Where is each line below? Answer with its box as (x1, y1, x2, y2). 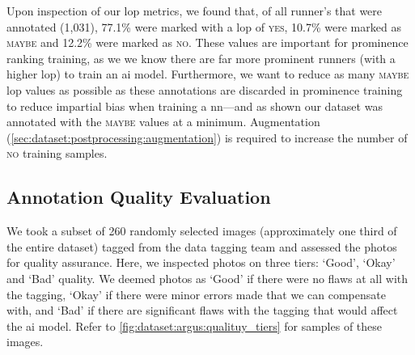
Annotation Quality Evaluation (6, 184, 271, 209)
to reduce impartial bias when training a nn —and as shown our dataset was (6, 97, 383, 114)
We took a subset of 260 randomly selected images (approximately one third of (6, 222, 397, 239)
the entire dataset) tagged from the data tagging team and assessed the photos (6, 238, 397, 255)
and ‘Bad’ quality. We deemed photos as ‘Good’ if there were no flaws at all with (6, 269, 409, 286)
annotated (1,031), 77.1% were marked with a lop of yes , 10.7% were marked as (6, 18, 401, 35)
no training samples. (6, 145, 108, 162)
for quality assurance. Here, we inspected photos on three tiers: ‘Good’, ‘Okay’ (6, 254, 396, 271)
